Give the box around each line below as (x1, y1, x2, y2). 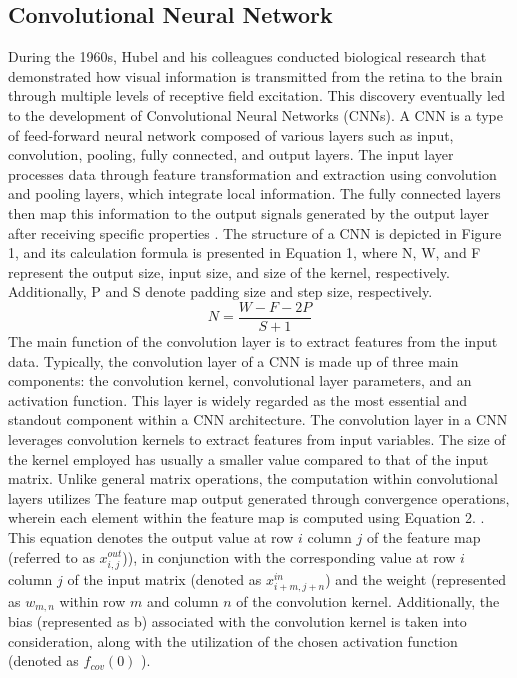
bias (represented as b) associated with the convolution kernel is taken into (8, 611, 467, 632)
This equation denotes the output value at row (8, 526, 294, 547)
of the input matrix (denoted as (67, 568, 262, 589)
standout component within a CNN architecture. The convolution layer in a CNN (8, 409, 508, 430)
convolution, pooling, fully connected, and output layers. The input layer (8, 144, 454, 165)
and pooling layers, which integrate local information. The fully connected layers (8, 183, 501, 204)
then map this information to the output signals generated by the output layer (8, 202, 490, 223)
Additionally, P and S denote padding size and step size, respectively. (8, 281, 433, 302)
